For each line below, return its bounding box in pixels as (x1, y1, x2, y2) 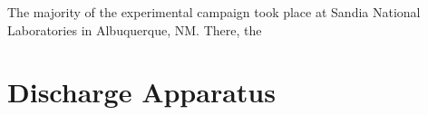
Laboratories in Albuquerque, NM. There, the (7, 20, 262, 39)
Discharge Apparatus (7, 73, 276, 110)
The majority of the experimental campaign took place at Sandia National (7, 3, 421, 21)
